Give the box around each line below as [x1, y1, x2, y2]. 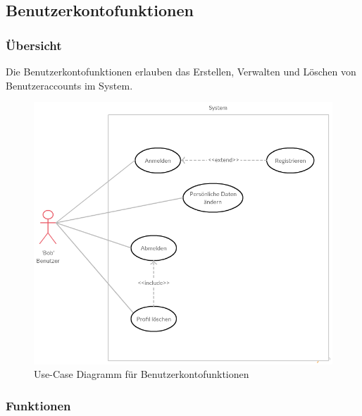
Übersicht [6, 36, 62, 54]
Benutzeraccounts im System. [6, 78, 133, 92]
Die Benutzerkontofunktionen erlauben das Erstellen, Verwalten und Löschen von [6, 64, 356, 78]
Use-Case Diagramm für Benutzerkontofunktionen [34, 367, 249, 381]
